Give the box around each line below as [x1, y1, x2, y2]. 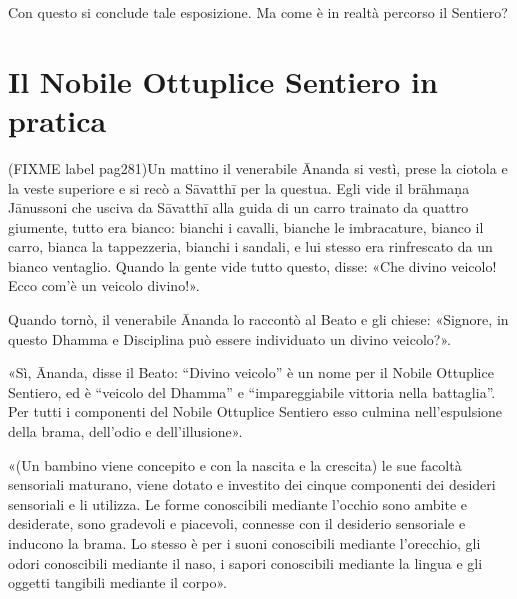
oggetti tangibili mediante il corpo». [8, 572, 228, 593]
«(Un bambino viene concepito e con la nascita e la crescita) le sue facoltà [8, 454, 462, 475]
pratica [8, 99, 107, 140]
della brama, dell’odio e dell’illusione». [8, 421, 243, 442]
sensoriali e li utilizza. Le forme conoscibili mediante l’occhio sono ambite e [8, 493, 468, 514]
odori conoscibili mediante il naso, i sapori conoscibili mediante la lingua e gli [8, 552, 483, 573]
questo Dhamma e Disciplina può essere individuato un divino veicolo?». [8, 328, 451, 349]
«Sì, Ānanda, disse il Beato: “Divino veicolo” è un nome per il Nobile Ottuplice [8, 362, 494, 383]
